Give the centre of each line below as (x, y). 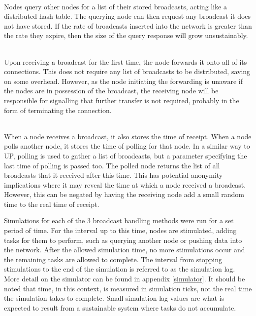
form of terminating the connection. (58, 110)
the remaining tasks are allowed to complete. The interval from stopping (113, 259)
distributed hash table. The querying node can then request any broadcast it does (128, 16)
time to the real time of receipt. (52, 204)
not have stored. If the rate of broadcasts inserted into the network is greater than (128, 25)
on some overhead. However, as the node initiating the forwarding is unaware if (123, 81)
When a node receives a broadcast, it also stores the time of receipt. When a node (128, 136)
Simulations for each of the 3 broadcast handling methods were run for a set (119, 220)
